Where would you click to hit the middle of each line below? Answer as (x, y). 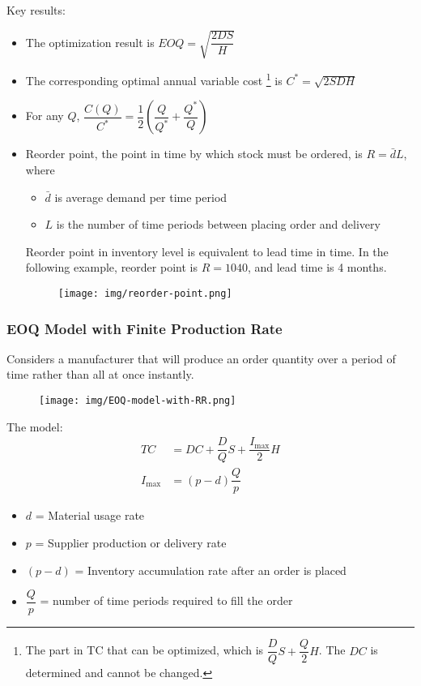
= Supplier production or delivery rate (131, 543)
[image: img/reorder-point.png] (145, 293)
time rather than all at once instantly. (100, 374)
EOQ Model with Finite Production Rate (145, 328)
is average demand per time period (141, 197)
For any (45, 116)
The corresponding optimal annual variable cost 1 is (154, 79)
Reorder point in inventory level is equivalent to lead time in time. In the (207, 251)
